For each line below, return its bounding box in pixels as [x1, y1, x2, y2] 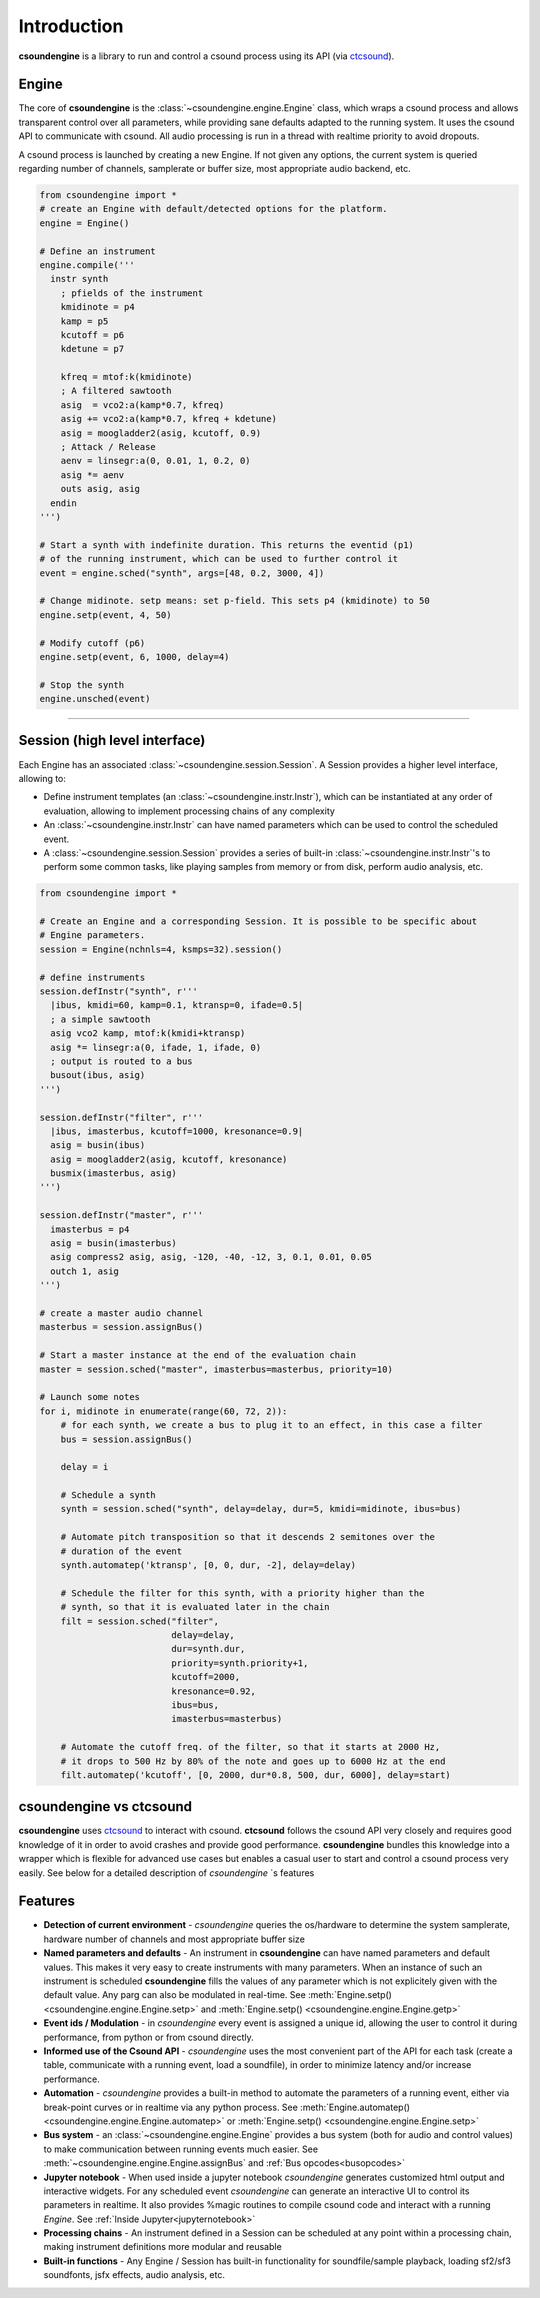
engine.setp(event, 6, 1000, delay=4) [39, 651, 230, 662]
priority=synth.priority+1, [171, 1657, 309, 1669]
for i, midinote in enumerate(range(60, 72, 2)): [39, 1405, 288, 1417]
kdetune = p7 [60, 343, 125, 355]
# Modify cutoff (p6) [39, 637, 146, 649]
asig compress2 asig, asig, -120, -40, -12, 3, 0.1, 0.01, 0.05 [50, 1251, 372, 1263]
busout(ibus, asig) [50, 1070, 146, 1081]
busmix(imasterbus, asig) [50, 1168, 177, 1179]
